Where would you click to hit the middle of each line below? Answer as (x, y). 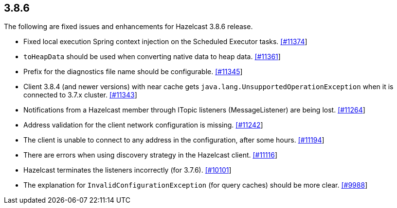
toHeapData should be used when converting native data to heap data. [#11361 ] (152, 57)
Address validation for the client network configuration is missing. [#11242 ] (143, 125)
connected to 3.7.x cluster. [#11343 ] (80, 95)
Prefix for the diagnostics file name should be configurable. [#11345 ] (133, 72)
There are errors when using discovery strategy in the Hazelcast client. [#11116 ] (150, 155)
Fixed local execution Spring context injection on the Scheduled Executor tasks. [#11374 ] (165, 42)
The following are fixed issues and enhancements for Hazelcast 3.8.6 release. (128, 27)
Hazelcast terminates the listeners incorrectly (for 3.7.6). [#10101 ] (127, 170)
